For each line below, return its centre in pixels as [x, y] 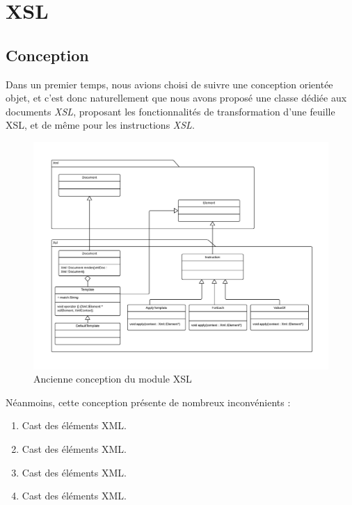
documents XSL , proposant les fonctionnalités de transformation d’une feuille [170, 111]
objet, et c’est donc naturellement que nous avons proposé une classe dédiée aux [176, 98]
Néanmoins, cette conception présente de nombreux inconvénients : [148, 402]
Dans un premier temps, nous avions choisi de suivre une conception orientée [169, 84]
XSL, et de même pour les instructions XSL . [100, 125]
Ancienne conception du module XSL [113, 379]
